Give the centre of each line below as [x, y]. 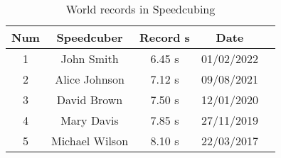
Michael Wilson [90, 141]
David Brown [90, 100]
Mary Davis [90, 120]
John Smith [90, 58]
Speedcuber [90, 37]
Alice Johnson [90, 79]
